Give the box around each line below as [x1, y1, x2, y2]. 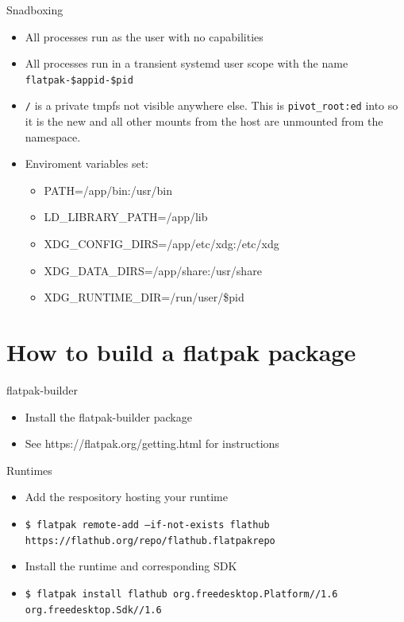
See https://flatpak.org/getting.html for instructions [25, 435, 279, 452]
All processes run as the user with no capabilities [25, 28, 264, 45]
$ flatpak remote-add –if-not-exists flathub [25, 519, 270, 531]
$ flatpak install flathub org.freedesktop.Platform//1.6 [25, 588, 338, 600]
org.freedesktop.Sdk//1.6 [25, 604, 162, 616]
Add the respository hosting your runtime [25, 488, 228, 505]
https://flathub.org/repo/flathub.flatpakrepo [25, 535, 275, 546]
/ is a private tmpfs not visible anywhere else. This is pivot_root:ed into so [25, 97, 398, 114]
